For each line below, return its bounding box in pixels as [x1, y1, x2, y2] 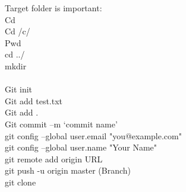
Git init [5, 83, 33, 95]
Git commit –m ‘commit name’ [5, 117, 118, 130]
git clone [5, 175, 36, 188]
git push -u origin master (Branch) [5, 164, 131, 177]
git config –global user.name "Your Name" [5, 141, 157, 153]
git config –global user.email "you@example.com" [5, 129, 182, 142]
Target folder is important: [5, 2, 102, 14]
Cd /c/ [5, 25, 30, 37]
